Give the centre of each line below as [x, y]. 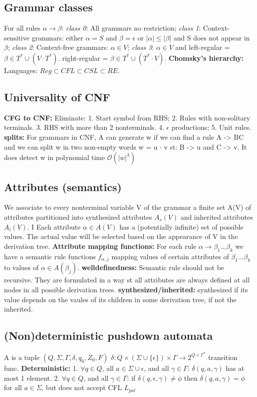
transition [223, 357]
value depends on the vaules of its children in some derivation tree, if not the [120, 299]
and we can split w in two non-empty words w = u [81, 146]
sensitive [17, 37]
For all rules [22, 28]
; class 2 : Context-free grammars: [58, 47]
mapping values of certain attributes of [170, 256]
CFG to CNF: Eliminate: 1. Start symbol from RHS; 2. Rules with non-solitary [127, 117]
